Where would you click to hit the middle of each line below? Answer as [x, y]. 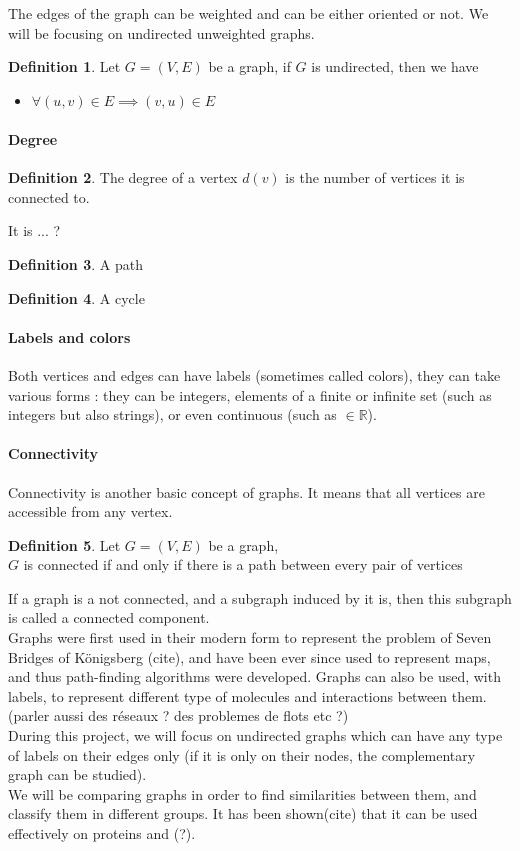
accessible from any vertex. [90, 511]
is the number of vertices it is [375, 177]
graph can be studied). [77, 774]
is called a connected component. [109, 617]
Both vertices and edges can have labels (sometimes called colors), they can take [254, 374]
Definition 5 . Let [64, 544]
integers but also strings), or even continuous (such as [172, 414]
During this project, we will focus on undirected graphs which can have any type [255, 735]
